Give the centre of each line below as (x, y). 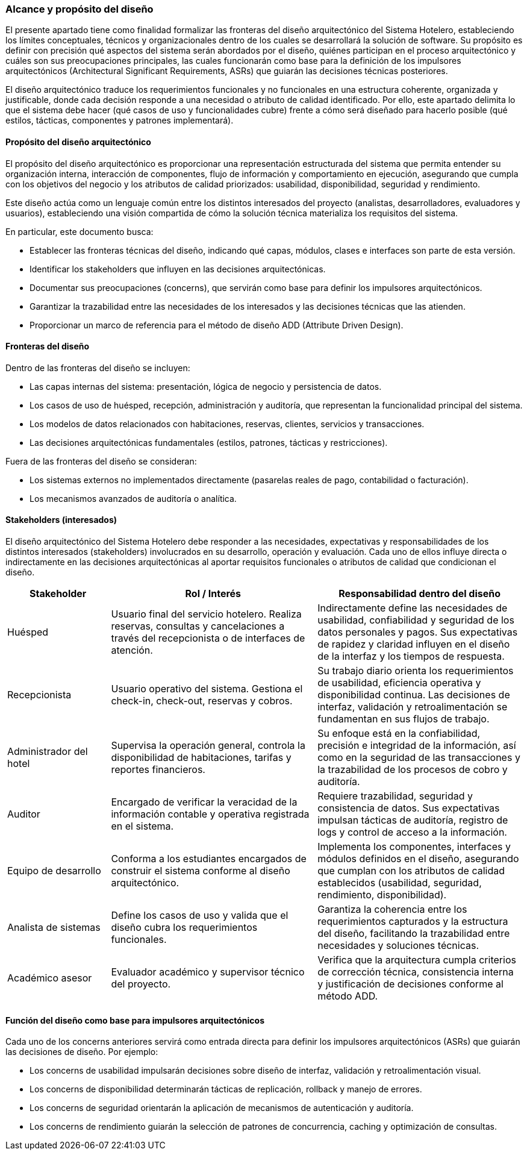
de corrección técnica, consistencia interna (416, 972)
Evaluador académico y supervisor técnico (208, 972)
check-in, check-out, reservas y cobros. (202, 701)
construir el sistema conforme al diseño (201, 871)
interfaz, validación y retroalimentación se (413, 707)
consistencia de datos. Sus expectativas (409, 808)
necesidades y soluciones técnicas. (398, 946)
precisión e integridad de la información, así (417, 746)
